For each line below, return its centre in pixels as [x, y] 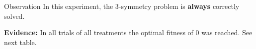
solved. [14, 16]
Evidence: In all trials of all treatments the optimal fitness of [99, 32]
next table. [20, 42]
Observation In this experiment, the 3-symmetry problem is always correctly [122, 6]
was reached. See [227, 32]
